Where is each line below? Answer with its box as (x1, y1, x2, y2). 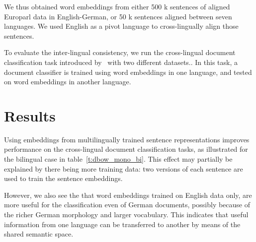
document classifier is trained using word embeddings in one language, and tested (4, 66, 252, 77)
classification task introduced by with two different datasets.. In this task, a (4, 57, 238, 67)
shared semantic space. (4, 229, 74, 239)
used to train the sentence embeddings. (4, 173, 123, 183)
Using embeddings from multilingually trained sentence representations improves (4, 134, 250, 144)
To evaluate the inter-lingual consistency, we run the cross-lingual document (4, 47, 236, 58)
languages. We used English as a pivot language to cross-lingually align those (4, 21, 239, 31)
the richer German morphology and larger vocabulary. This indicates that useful (4, 209, 249, 220)
